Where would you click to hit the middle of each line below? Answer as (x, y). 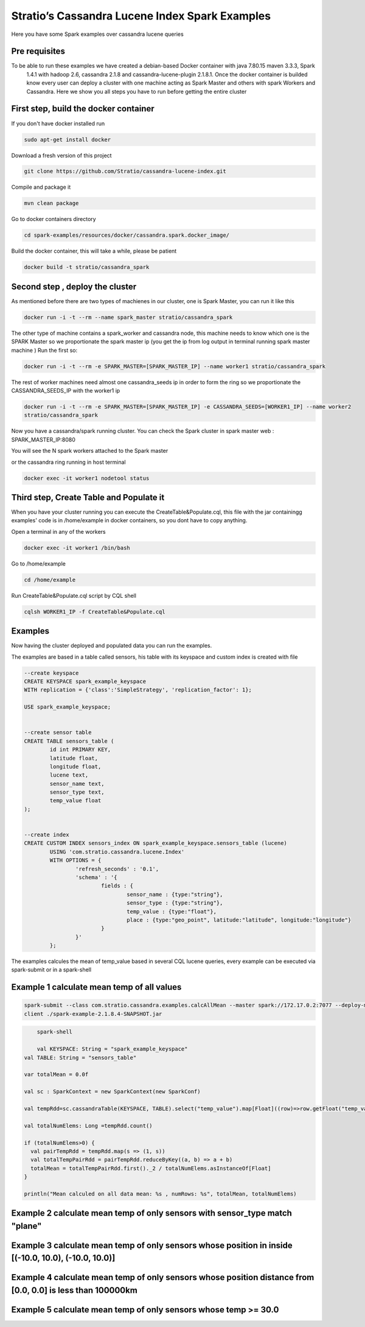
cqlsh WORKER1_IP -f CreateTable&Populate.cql (95, 611)
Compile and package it (41, 187)
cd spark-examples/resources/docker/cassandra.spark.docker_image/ (127, 235)
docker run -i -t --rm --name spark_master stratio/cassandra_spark (128, 317)
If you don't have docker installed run (58, 123)
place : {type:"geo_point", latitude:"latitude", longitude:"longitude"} (239, 920)
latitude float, (74, 758)
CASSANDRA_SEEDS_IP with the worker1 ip (66, 390)
